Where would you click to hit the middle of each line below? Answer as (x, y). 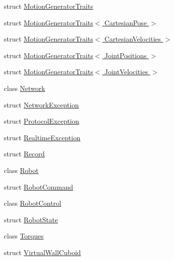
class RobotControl (33, 203)
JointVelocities (126, 72)
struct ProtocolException (42, 121)
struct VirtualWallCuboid (43, 252)
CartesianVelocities (133, 39)
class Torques (24, 236)
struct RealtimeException (42, 137)
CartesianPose (126, 22)
